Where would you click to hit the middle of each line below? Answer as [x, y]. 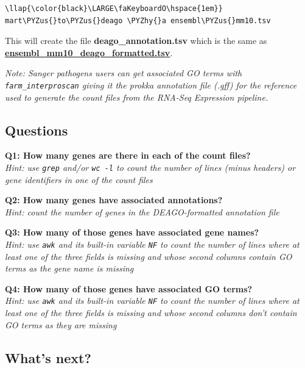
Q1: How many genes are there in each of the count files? [128, 155]
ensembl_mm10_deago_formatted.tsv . [89, 52]
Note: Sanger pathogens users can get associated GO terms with [124, 73]
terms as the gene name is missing [69, 268]
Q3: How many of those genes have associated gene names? [132, 232]
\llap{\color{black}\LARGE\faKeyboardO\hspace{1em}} [114, 9]
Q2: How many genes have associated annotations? [114, 200]
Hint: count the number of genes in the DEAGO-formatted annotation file [142, 211]
